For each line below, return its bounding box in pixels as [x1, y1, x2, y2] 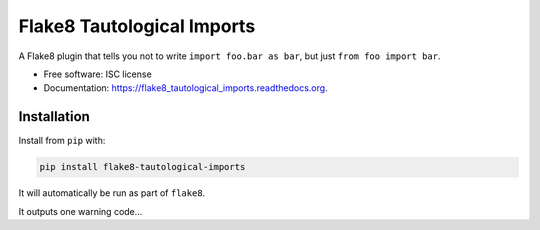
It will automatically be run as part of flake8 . [18, 187, 206, 199]
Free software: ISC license [43, 68, 152, 80]
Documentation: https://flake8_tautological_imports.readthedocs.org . [43, 82, 329, 94]
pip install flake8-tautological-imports [39, 161, 246, 173]
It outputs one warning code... [18, 205, 143, 217]
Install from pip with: [18, 135, 106, 147]
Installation [18, 108, 90, 125]
